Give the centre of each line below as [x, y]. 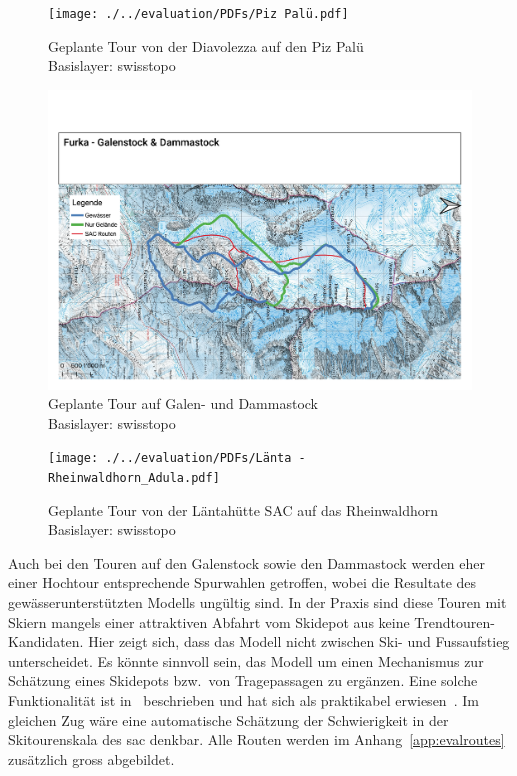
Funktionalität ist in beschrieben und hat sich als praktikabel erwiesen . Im [243, 699]
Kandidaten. [46, 641]
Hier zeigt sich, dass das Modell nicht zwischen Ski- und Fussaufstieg [299, 641]
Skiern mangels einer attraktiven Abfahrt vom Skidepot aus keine [209, 621]
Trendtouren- [454, 621]
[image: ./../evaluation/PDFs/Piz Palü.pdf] [198, 14]
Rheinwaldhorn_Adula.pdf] [134, 477]
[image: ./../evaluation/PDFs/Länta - [177, 458]
